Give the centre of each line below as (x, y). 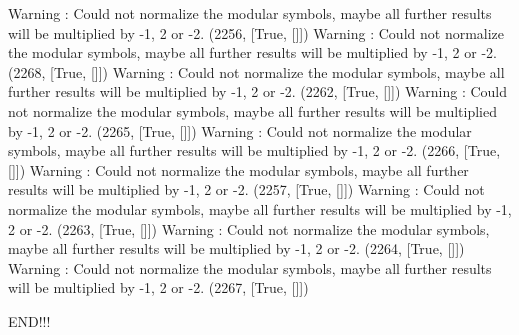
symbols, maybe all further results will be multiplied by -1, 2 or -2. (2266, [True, (254, 150)
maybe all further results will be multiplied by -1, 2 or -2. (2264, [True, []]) (236, 248)
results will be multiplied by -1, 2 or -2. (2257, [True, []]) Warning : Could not (246, 189)
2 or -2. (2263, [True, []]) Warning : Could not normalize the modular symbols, (249, 228)
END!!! (29, 320)
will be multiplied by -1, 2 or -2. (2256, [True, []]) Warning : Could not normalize (256, 32)
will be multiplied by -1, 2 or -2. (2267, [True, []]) (158, 287)
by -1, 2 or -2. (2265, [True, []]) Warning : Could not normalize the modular (240, 130)
